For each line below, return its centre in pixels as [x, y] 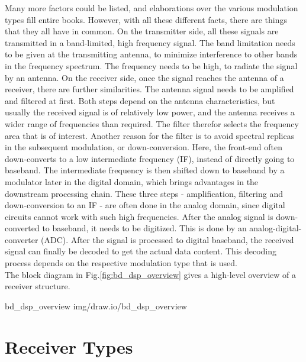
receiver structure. [38, 286]
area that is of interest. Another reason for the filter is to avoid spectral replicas [150, 135]
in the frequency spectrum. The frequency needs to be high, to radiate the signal [151, 65]
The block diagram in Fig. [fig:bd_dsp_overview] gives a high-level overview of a [151, 274]
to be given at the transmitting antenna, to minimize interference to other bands [151, 54]
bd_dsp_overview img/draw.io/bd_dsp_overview [96, 306]
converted [22, 228]
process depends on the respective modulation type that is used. [121, 263]
